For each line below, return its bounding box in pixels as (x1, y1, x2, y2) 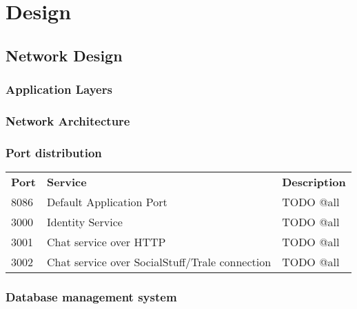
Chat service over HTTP (47, 234, 166, 250)
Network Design (6, 44, 123, 66)
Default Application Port (47, 194, 167, 210)
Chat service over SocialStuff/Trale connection (47, 254, 272, 270)
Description (282, 174, 346, 190)
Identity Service (47, 214, 123, 230)
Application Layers (6, 81, 112, 98)
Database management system (6, 288, 177, 305)
